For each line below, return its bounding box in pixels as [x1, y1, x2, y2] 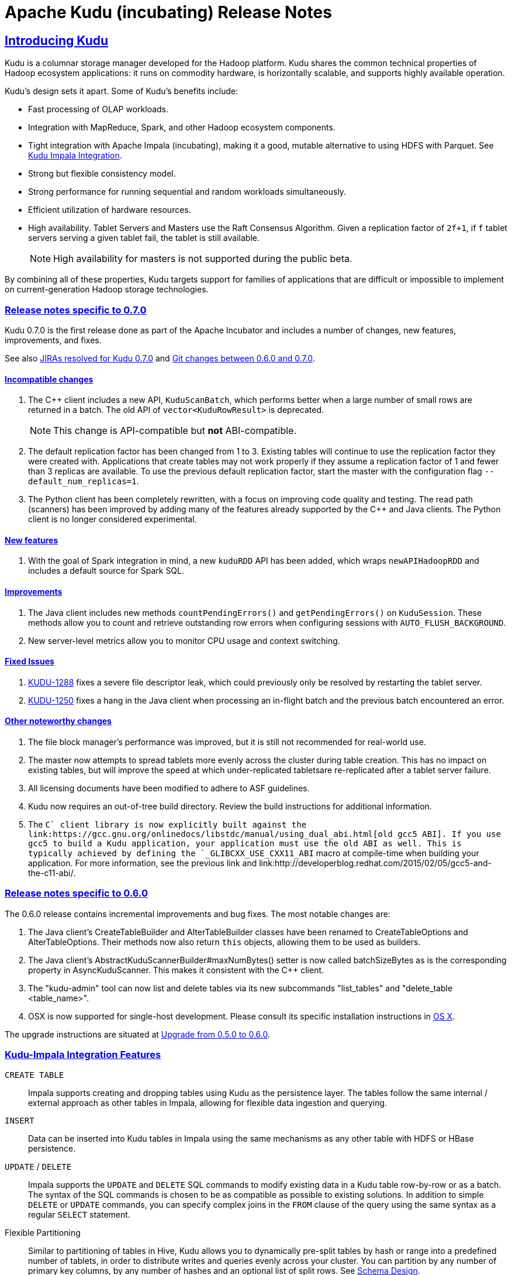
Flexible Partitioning [5, 1227, 81, 1238]
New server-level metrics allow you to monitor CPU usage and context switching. [28, 635, 340, 646]
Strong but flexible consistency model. [28, 168, 176, 179]
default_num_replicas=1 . [28, 476, 139, 487]
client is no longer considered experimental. [28, 514, 197, 525]
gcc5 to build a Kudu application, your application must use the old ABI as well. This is [28, 839, 462, 849]
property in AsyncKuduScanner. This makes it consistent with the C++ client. [28, 964, 324, 975]
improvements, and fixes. [5, 335, 102, 345]
